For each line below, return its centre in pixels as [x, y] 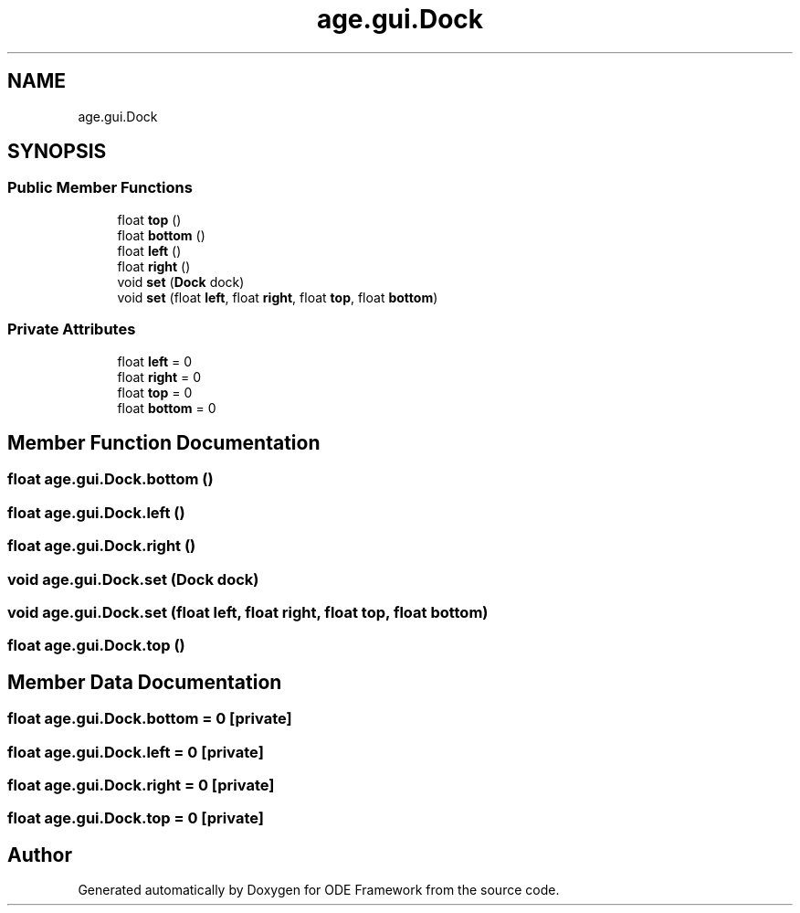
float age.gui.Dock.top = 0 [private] [136, 818]
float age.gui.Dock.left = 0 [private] [136, 752]
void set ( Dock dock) [181, 281]
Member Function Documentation [164, 442]
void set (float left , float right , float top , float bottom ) [278, 297]
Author [40, 855]
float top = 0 [155, 392]
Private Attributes [72, 329]
